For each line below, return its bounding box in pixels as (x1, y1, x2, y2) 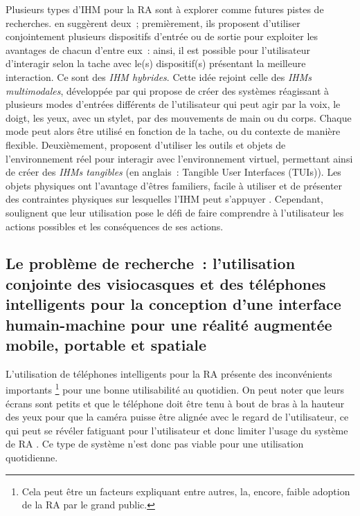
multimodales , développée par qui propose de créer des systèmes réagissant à (6, 83, 330, 98)
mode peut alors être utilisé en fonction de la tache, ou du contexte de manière (6, 124, 341, 138)
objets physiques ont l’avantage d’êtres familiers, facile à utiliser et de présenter (6, 178, 343, 192)
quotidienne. (6, 450, 58, 465)
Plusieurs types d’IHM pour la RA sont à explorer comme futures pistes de (6, 2, 324, 16)
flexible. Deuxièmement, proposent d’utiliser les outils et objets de (6, 137, 286, 151)
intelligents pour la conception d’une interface (6, 293, 341, 315)
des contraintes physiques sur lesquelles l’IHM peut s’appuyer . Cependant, (6, 192, 323, 206)
